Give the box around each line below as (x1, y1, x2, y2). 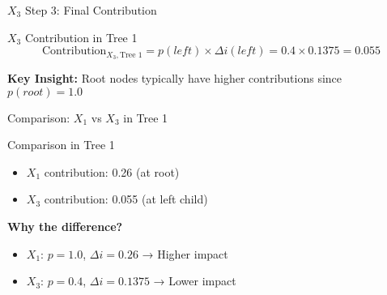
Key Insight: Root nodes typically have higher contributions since (7, 70, 342, 87)
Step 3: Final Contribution (24, 2, 157, 18)
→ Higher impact (142, 245, 228, 262)
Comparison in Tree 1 (7, 136, 115, 153)
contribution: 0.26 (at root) (44, 163, 180, 180)
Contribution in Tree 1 (24, 28, 138, 45)
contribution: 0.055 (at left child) (44, 190, 208, 207)
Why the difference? (7, 218, 123, 235)
